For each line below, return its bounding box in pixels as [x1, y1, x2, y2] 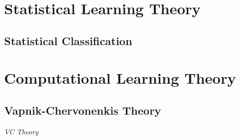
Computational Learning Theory [4, 67, 236, 88]
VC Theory [4, 126, 39, 136]
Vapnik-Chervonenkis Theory [4, 102, 161, 118]
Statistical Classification [4, 32, 132, 48]
